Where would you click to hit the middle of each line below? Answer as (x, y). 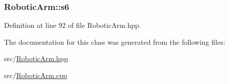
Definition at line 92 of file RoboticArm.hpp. (73, 25)
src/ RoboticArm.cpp (36, 75)
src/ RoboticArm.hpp (36, 58)
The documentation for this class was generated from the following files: (115, 42)
